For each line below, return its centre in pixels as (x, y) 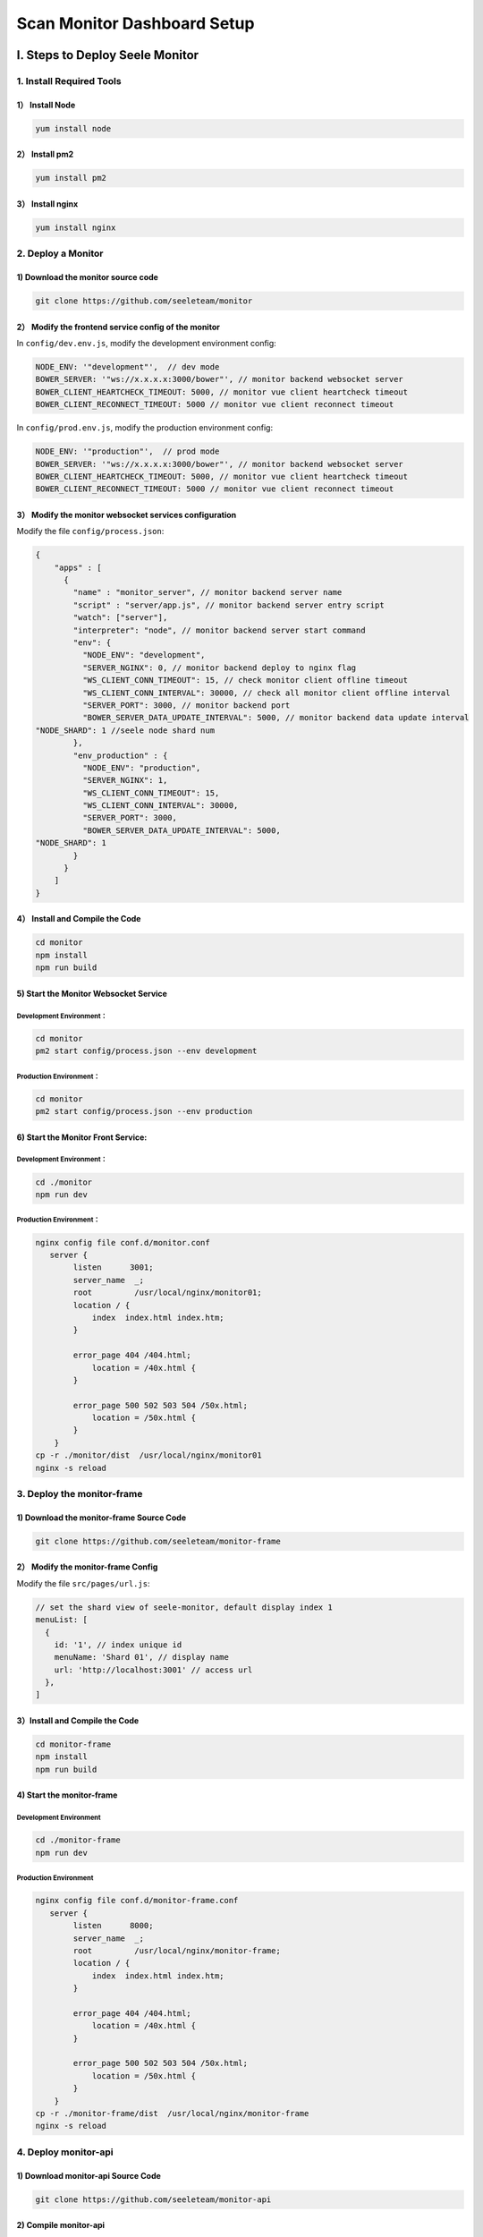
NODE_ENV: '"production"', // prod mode (127, 451)
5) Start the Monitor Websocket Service (92, 993)
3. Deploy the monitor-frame (80, 1493)
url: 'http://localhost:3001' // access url (153, 1670)
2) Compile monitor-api (61, 2225)
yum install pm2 (71, 178)
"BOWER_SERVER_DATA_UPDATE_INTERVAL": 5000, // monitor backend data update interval (275, 718)
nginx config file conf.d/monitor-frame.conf (137, 1901)
